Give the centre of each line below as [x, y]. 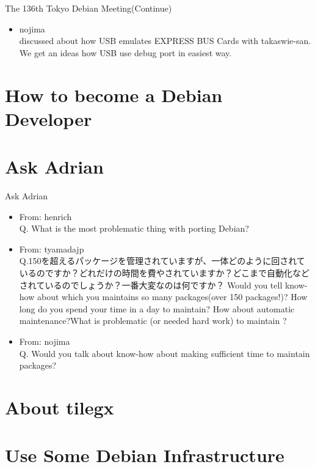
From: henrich [45, 216]
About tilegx [60, 407]
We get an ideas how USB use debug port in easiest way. [125, 52]
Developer [49, 118]
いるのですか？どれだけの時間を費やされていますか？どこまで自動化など [164, 273]
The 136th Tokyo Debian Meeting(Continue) [89, 8]
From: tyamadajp [52, 248]
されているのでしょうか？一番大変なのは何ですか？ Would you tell [151, 285]
